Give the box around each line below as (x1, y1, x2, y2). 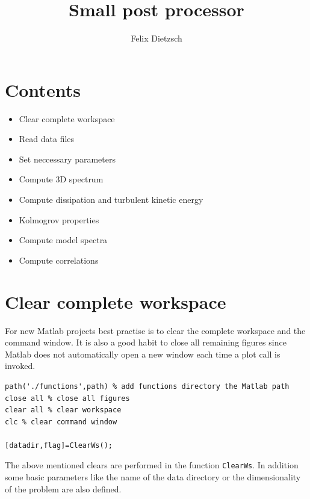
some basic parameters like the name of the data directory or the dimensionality (5, 471, 301, 483)
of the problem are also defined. (5, 482, 122, 495)
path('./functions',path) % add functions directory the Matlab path (5, 382, 290, 391)
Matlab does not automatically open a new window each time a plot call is (5, 347, 281, 360)
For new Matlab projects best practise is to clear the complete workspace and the (5, 324, 306, 336)
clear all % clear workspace (5, 406, 122, 415)
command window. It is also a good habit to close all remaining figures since (5, 336, 287, 349)
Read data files (19, 132, 75, 145)
